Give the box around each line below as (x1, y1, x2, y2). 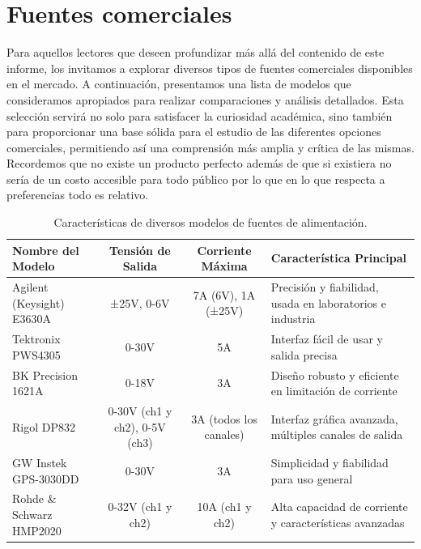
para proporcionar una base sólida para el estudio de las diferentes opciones (6, 123, 381, 140)
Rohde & (12, 490, 57, 507)
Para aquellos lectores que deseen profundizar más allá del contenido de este (6, 44, 385, 61)
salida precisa (270, 346, 338, 363)
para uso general (270, 470, 353, 487)
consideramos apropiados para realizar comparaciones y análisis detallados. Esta (6, 91, 404, 108)
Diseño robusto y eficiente (270, 366, 399, 383)
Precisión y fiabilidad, (270, 279, 379, 296)
